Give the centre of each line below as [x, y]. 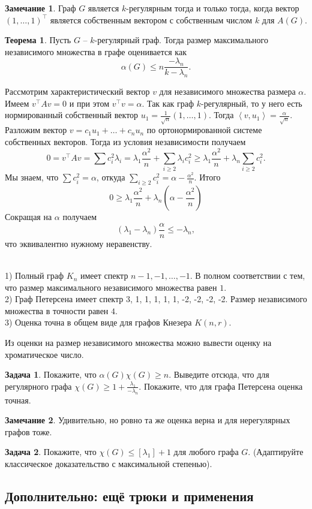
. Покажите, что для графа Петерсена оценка [221, 386]
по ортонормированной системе [204, 130]
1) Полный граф [34, 275]
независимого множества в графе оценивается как [96, 51]
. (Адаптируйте [276, 452]
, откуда [111, 177]
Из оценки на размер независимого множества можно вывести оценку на [138, 343]
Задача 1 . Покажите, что [51, 374]
